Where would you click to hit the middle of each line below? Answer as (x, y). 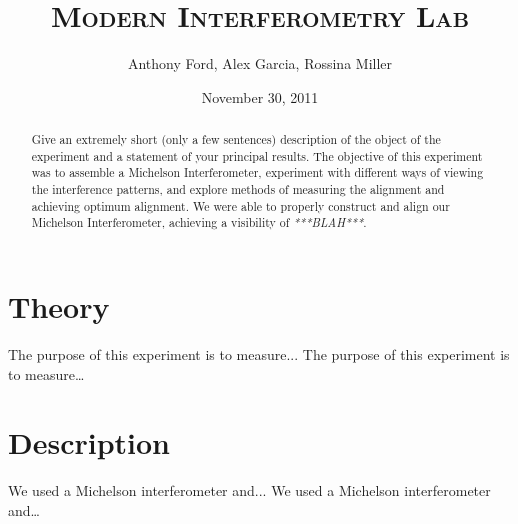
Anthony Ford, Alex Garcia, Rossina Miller (260, 63)
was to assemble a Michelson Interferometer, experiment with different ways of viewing (257, 172)
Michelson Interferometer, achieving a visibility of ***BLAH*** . (199, 222)
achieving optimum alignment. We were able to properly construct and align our (240, 205)
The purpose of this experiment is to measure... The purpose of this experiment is (259, 353)
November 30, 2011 (260, 96)
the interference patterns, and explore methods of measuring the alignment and (238, 189)
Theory (59, 306)
